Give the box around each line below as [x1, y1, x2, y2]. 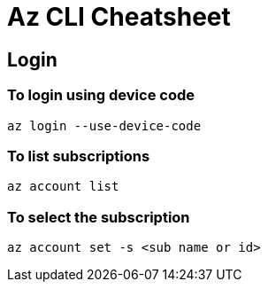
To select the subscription [7, 207, 190, 226]
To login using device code [7, 86, 195, 105]
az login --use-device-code [7, 118, 202, 133]
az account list [7, 179, 119, 194]
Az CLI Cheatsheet [7, 2, 231, 32]
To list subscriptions [7, 146, 150, 165]
